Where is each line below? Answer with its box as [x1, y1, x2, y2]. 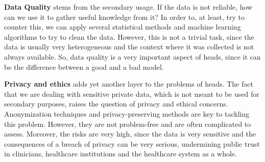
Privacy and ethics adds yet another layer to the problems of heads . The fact [4, 78, 253, 89]
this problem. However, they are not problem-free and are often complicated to [4, 118, 251, 129]
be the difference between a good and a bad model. [4, 61, 164, 72]
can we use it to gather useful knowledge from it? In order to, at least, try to [4, 11, 245, 22]
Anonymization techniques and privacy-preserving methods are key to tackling [4, 108, 250, 119]
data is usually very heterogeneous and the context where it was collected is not [4, 41, 254, 52]
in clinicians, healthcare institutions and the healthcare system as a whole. [4, 148, 237, 159]
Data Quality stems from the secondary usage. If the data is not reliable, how [4, 2, 253, 12]
